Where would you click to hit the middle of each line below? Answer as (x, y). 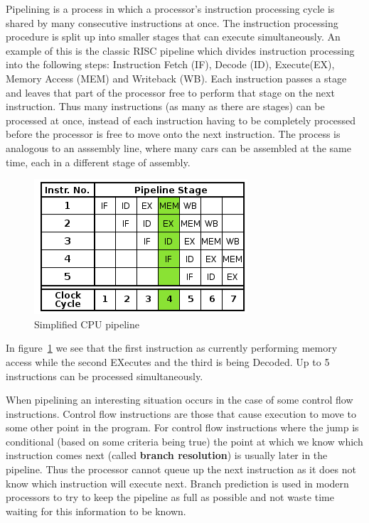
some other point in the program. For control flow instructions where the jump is (182, 427)
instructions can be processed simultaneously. (105, 376)
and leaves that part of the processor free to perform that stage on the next (170, 92)
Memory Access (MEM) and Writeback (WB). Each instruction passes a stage (176, 78)
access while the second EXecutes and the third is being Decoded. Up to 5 (168, 361)
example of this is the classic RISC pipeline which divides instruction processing (180, 50)
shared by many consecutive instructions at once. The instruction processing (172, 22)
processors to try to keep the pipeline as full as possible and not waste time (170, 497)
